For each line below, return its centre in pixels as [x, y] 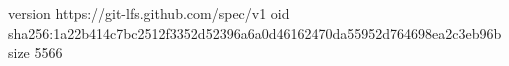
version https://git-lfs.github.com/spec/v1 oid [149, 13]
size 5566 [35, 52]
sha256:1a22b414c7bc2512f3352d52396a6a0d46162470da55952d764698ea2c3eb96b [255, 32]
